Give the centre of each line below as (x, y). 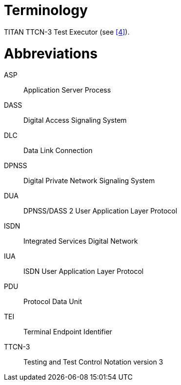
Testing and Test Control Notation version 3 (93, 362)
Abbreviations (51, 53)
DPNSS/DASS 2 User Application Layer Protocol (101, 211)
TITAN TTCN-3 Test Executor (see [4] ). (67, 32)
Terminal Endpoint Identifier (68, 332)
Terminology (46, 10)
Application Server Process (67, 90)
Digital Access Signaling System (75, 120)
